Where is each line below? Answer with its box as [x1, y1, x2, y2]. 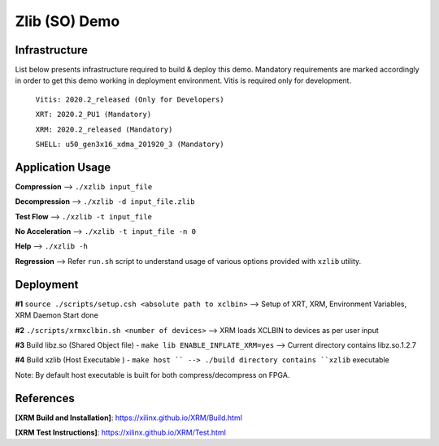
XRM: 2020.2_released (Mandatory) [35, 124, 173, 134]
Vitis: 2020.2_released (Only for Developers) [35, 94, 224, 104]
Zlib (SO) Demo [15, 12, 120, 30]
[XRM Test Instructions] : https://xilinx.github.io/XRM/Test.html [15, 427, 227, 438]
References [15, 391, 75, 405]
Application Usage [15, 160, 111, 174]
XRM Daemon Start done [15, 310, 99, 320]
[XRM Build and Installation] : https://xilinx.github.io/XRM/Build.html [15, 413, 243, 422]
